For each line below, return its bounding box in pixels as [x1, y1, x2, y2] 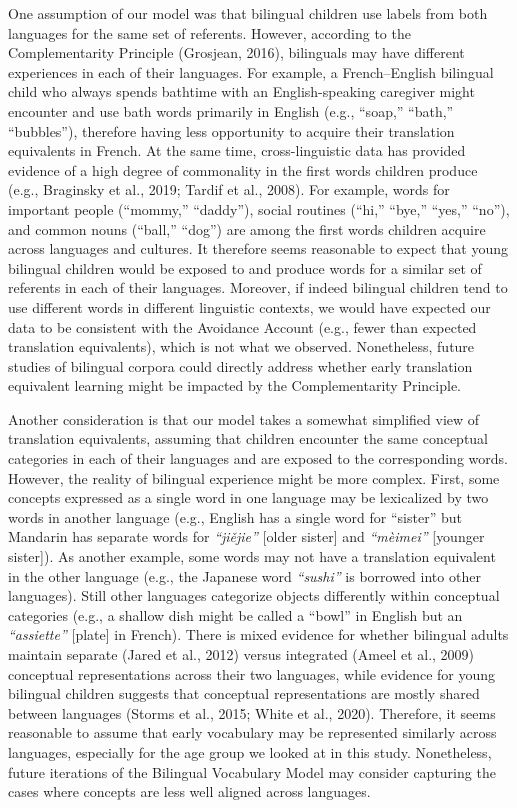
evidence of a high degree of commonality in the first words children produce [8, 159, 478, 180]
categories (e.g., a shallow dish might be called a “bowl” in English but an [8, 604, 463, 625]
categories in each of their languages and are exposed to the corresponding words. [8, 448, 508, 469]
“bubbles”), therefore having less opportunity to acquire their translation [8, 120, 455, 141]
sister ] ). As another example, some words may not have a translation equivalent [8, 546, 496, 567]
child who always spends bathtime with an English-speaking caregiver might [8, 81, 475, 102]
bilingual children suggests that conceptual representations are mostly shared [8, 683, 480, 704]
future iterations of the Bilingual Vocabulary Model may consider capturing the [8, 761, 496, 782]
